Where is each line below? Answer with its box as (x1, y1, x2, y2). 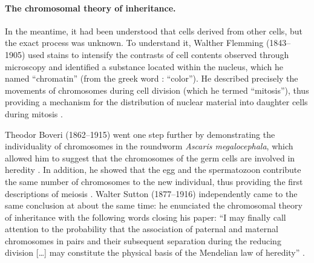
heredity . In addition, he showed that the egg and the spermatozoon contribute (5, 163, 301, 176)
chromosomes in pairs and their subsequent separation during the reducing (5, 234, 281, 247)
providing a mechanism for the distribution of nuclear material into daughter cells (5, 96, 308, 108)
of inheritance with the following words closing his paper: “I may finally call (5, 210, 286, 223)
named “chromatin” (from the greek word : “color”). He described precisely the (5, 72, 298, 85)
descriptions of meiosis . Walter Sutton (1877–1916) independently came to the (5, 187, 298, 200)
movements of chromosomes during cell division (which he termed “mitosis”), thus (5, 83, 309, 96)
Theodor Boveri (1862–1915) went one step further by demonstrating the (5, 128, 275, 140)
